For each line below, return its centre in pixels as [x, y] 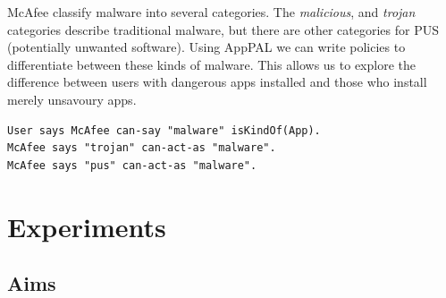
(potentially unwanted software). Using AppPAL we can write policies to [206, 47]
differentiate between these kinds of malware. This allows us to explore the [212, 64]
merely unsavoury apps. [72, 99]
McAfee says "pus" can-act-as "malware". [132, 165]
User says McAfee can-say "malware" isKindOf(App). [164, 130]
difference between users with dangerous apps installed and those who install [217, 82]
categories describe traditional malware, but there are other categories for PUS [223, 29]
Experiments [87, 226]
